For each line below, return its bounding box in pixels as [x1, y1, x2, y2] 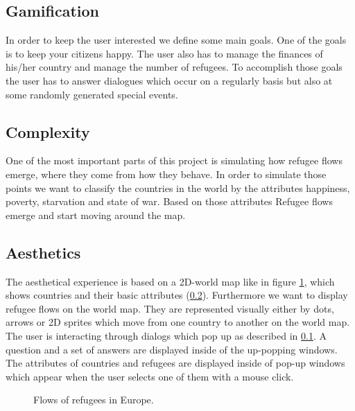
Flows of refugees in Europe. [33, 392, 154, 407]
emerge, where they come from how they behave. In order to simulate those [6, 166, 327, 181]
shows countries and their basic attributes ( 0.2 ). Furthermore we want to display [6, 288, 348, 302]
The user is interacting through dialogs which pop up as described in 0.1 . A [6, 328, 327, 342]
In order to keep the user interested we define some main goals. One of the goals [6, 33, 347, 47]
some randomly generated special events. [6, 87, 178, 101]
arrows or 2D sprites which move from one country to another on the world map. [6, 315, 350, 329]
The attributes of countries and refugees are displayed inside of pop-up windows [6, 356, 345, 370]
